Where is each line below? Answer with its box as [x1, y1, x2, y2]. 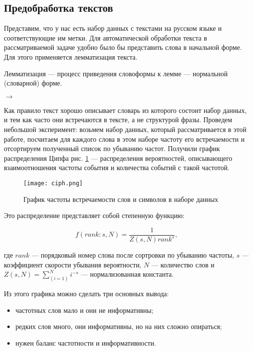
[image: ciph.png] [23, 179, 83, 187]
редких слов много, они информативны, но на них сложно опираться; [15, 321, 222, 331]
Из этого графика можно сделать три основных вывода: [4, 288, 169, 299]
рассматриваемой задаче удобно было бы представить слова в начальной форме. [4, 42, 242, 52]
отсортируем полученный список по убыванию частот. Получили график [4, 143, 220, 154]
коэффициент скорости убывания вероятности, [4, 259, 142, 269]
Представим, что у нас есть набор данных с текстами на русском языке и [4, 23, 222, 33]
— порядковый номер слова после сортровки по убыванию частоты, [32, 250, 234, 260]
